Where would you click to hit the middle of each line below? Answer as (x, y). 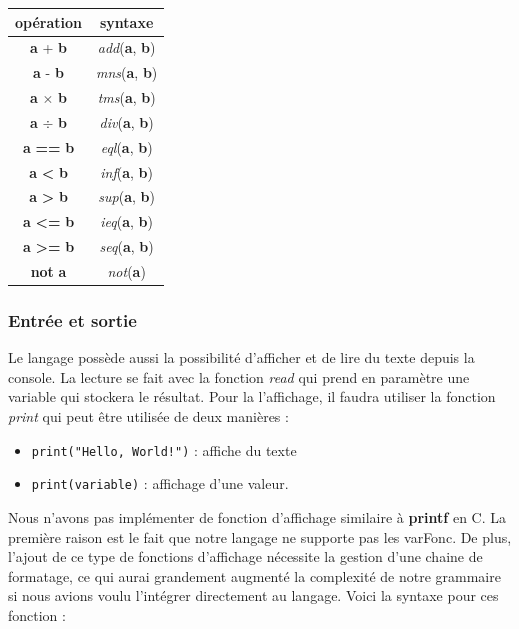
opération (49, 21)
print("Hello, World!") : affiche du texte (164, 449)
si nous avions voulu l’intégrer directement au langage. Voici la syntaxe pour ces (253, 595)
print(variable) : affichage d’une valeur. (160, 483)
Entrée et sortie (72, 319)
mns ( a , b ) (127, 72)
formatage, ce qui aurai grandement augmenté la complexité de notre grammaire (254, 575)
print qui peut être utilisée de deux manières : (148, 416)
